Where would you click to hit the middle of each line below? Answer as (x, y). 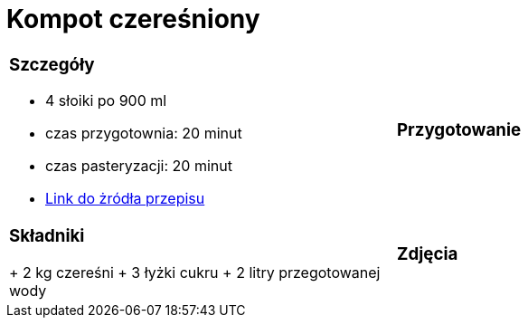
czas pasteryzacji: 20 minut (139, 166)
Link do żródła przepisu (125, 199)
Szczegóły (52, 64)
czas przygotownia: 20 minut (144, 134)
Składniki (47, 236)
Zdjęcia (428, 254)
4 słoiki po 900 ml (106, 101)
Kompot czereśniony (133, 19)
